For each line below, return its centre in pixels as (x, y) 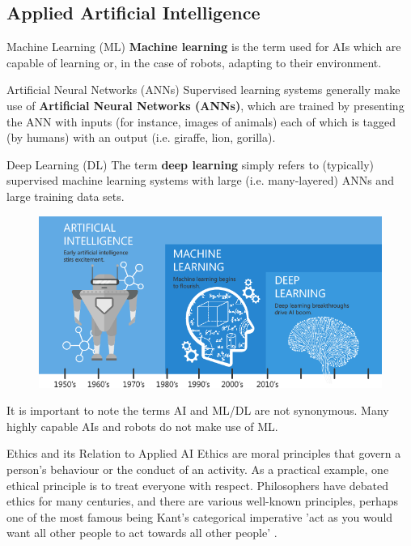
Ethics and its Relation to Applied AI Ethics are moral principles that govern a (204, 453)
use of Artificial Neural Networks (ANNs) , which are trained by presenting (205, 105)
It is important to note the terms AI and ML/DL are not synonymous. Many (198, 410)
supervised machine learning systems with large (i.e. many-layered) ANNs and (200, 180)
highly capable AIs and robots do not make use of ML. (142, 426)
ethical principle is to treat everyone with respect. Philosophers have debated (198, 485)
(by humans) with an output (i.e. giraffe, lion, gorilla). (141, 137)
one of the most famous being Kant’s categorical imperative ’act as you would (200, 516)
